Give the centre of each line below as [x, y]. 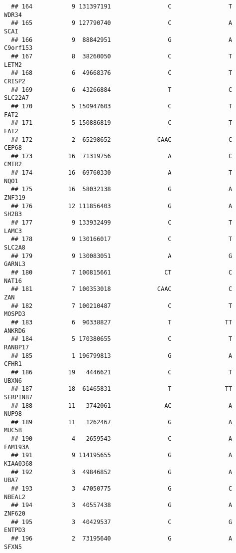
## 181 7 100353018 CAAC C [122, 289]
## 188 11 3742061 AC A [122, 406]
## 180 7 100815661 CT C [122, 273]
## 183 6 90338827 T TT [122, 322]
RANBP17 [17, 347]
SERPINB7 [18, 397]
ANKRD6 [15, 331]
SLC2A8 [15, 248]
